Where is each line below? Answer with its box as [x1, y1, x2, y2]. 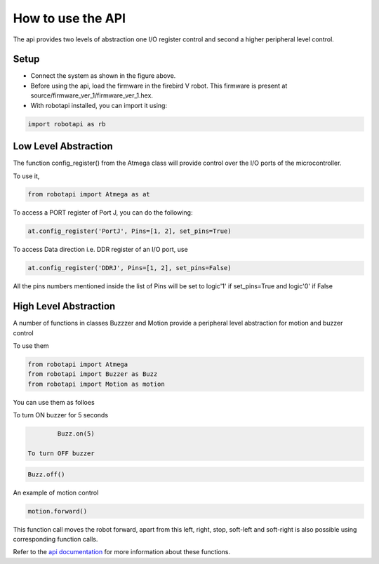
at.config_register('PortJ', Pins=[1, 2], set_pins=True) [27, 227, 232, 235]
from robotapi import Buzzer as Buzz [27, 370, 158, 378]
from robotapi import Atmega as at [27, 190, 150, 199]
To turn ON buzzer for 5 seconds [13, 411, 109, 419]
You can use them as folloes [13, 398, 95, 406]
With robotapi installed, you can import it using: [30, 101, 168, 109]
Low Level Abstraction [13, 140, 114, 152]
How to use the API [13, 11, 126, 26]
